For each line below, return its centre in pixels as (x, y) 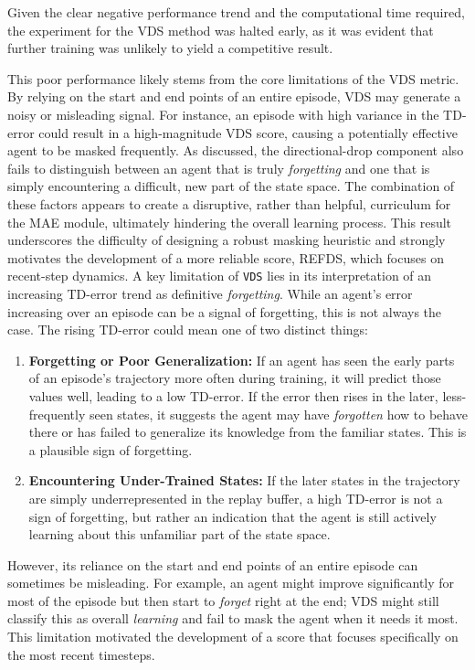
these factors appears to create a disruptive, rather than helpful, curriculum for (229, 203)
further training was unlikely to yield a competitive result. (170, 48)
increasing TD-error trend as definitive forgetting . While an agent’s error (210, 293)
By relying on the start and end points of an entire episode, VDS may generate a (234, 96)
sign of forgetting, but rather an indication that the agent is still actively (232, 516)
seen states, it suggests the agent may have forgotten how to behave (278, 414)
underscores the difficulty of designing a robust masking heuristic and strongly (227, 240)
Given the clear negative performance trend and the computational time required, (236, 12)
